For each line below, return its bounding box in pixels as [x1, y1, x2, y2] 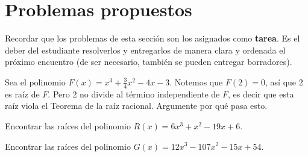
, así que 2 [265, 75, 303, 88]
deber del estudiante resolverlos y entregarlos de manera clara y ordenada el [5, 43, 286, 56]
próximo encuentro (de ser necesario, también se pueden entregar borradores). [5, 55, 292, 68]
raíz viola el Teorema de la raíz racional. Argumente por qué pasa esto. [5, 99, 268, 112]
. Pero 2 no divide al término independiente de [48, 87, 220, 100]
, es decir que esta [227, 87, 294, 100]
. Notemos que [169, 75, 223, 88]
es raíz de [5, 87, 40, 100]
